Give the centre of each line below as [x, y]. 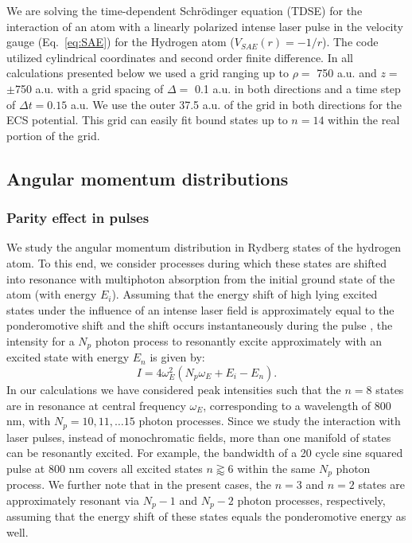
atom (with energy [52, 294]
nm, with [29, 421]
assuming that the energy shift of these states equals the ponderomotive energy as [206, 516]
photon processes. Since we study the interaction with [270, 421]
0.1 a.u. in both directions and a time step [297, 88]
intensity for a [41, 340]
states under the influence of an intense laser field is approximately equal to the [200, 309]
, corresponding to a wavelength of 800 [297, 405]
